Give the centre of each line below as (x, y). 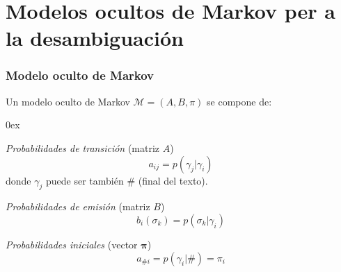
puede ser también (85, 180)
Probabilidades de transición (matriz (83, 147)
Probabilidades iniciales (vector (72, 244)
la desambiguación (95, 38)
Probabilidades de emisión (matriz (78, 206)
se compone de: (239, 101)
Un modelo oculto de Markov (68, 101)
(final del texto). (173, 180)
